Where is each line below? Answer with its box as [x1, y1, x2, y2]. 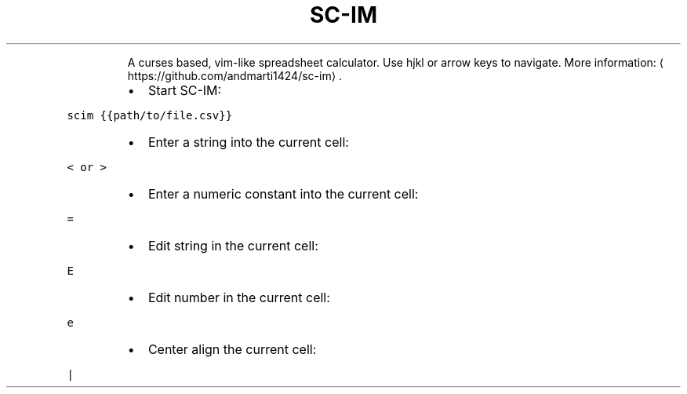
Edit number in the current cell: [147, 289, 330, 305]
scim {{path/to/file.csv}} [67, 108, 233, 122]
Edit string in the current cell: [147, 237, 318, 254]
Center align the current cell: [147, 341, 317, 357]
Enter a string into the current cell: [147, 133, 349, 150]
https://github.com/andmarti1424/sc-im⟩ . [127, 68, 343, 82]
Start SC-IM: [147, 82, 222, 98]
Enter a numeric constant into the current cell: [147, 185, 419, 202]
